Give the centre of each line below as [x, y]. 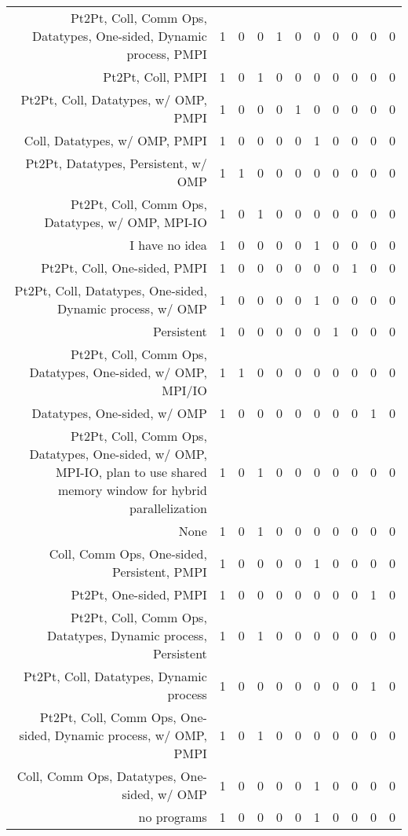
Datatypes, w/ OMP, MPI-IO [126, 222]
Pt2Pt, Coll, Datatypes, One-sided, [111, 290]
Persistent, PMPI [159, 572]
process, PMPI [167, 54]
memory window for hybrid [132, 490]
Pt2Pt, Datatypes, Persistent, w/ [116, 163]
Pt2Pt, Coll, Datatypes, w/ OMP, [114, 99]
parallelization [168, 508]
